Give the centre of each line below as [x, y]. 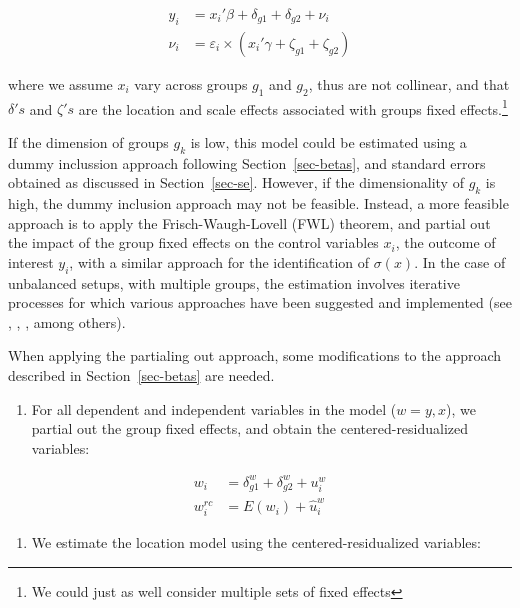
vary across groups [191, 83]
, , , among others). [67, 321]
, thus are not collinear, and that [409, 83]
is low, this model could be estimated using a [328, 141]
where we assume [60, 83]
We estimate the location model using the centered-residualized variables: [256, 542]
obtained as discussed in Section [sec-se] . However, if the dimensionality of [236, 182]
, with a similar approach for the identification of [219, 261]
